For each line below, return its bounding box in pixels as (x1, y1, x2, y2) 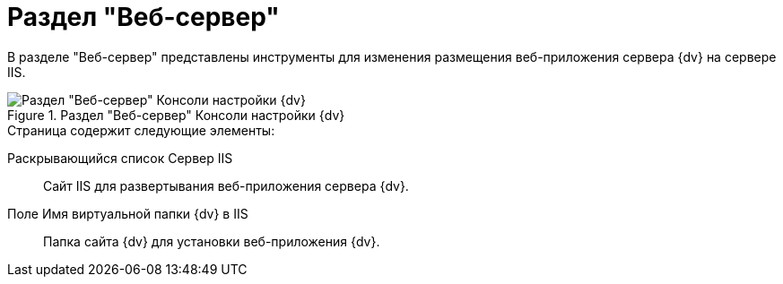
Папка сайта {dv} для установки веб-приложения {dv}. (43, 233, 380, 249)
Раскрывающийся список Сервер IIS (7, 150, 233, 166)
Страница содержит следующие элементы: (7, 122, 275, 138)
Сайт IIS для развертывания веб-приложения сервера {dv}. (43, 177, 409, 194)
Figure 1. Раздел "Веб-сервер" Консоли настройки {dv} (7, 107, 345, 123)
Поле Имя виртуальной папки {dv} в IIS (7, 205, 248, 221)
